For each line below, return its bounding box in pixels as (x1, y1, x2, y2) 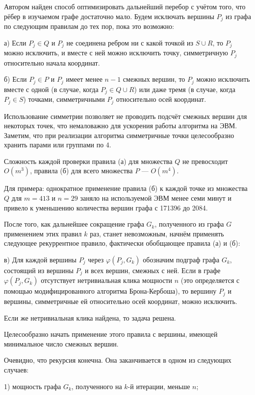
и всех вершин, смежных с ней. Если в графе (85, 265, 221, 276)
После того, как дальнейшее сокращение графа (4, 219, 144, 229)
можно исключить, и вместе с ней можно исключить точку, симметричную (4, 47, 228, 58)
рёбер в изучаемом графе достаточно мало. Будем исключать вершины (4, 11, 214, 21)
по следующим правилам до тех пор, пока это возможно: (4, 21, 174, 31)
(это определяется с (180, 275, 240, 285)
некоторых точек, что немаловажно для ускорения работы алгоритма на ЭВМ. (4, 120, 237, 131)
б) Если (4, 74, 27, 84)
